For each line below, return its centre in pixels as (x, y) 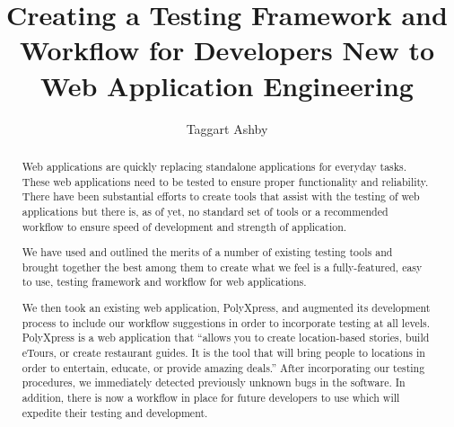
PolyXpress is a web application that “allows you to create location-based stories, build (226, 338)
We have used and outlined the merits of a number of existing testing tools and (207, 252)
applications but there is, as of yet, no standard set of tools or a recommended (205, 211)
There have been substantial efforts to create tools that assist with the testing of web (221, 196)
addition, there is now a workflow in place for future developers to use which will (211, 397)
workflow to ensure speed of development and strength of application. (184, 226)
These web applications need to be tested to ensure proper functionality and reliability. (225, 181)
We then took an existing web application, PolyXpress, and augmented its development (226, 307)
